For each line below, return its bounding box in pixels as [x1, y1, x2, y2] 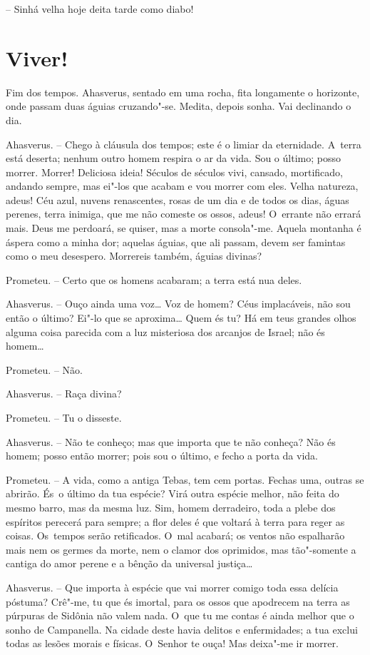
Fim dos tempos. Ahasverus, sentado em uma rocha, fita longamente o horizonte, [6, 84, 360, 99]
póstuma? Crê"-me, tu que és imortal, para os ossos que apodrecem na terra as [6, 594, 350, 609]
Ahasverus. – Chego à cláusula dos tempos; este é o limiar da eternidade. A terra [6, 136, 361, 151]
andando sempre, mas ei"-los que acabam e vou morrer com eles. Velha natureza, [6, 178, 359, 193]
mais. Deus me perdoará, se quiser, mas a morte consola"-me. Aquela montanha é [6, 220, 361, 235]
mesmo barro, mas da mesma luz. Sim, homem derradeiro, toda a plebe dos [6, 499, 336, 514]
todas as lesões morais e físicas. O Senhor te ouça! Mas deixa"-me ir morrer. [6, 636, 339, 651]
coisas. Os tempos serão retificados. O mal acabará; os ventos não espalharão [6, 528, 345, 543]
